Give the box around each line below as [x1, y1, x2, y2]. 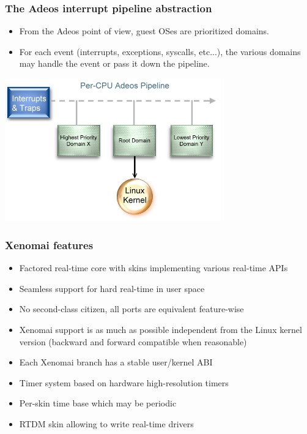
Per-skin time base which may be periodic [19, 397, 177, 410]
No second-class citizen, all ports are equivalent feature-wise [19, 302, 244, 315]
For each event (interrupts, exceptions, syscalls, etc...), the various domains [19, 45, 301, 58]
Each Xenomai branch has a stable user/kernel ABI [19, 356, 213, 369]
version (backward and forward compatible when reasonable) [19, 335, 247, 348]
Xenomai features [5, 237, 94, 252]
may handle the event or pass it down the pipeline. [19, 57, 210, 70]
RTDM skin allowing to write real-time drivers [19, 417, 194, 430]
